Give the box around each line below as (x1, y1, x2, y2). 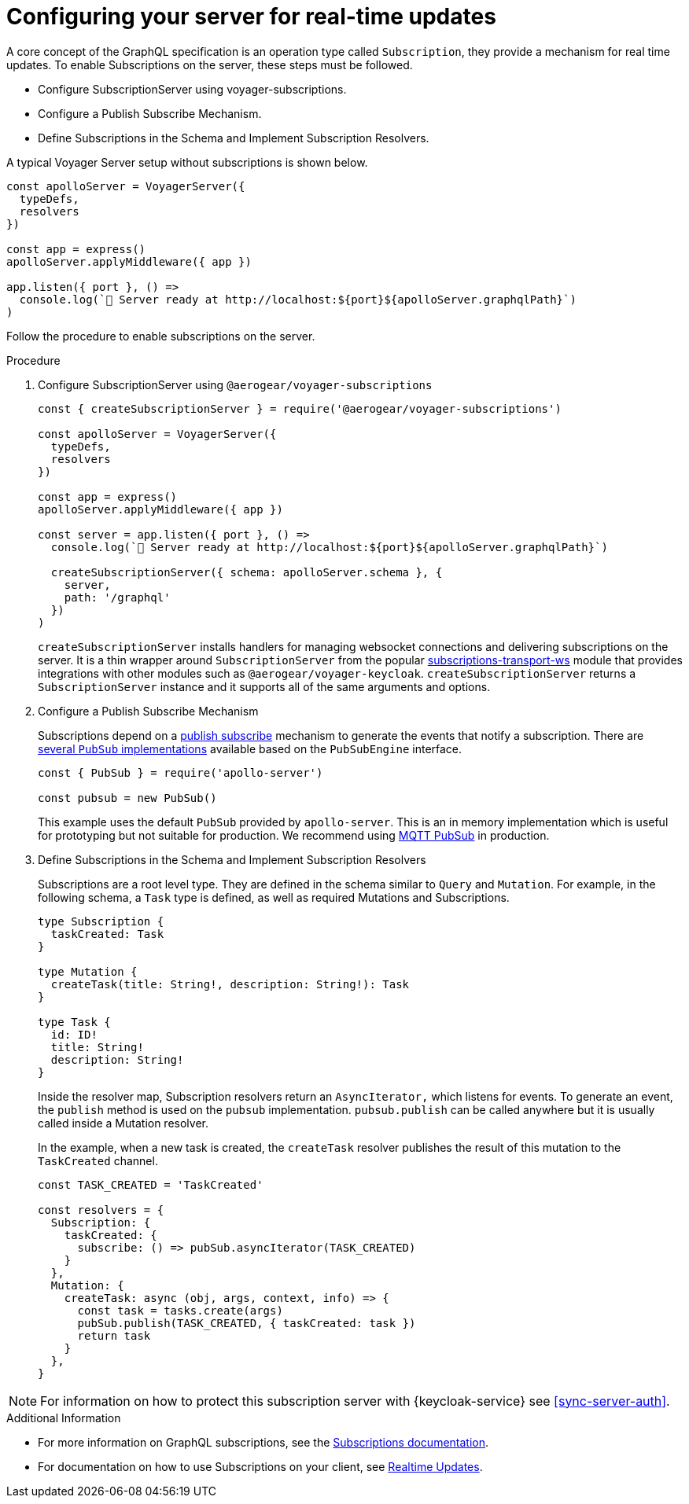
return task (77, 1329, 151, 1342)
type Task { (38, 1015, 111, 1028)
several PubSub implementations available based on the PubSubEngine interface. (38, 741, 462, 756)
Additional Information (6, 1410, 121, 1425)
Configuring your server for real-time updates (6, 3, 496, 30)
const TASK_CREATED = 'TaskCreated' (38, 1178, 263, 1191)
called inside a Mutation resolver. (38, 1116, 208, 1130)
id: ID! (50, 1028, 98, 1041)
